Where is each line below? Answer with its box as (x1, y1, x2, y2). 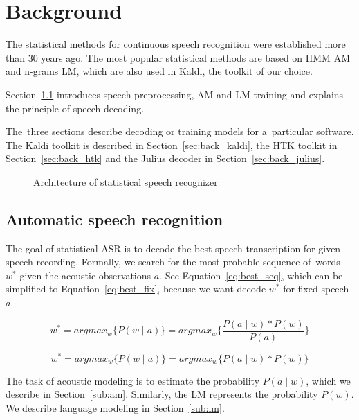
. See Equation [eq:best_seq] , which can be (159, 268, 343, 282)
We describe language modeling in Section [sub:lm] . (6, 400, 225, 414)
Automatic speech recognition (6, 208, 223, 229)
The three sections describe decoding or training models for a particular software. (6, 124, 354, 139)
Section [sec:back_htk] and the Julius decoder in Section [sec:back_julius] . (6, 151, 325, 166)
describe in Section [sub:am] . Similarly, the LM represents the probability (6, 387, 318, 401)
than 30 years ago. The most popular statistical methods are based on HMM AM (6, 50, 350, 64)
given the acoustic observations (19, 268, 151, 282)
